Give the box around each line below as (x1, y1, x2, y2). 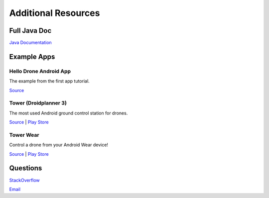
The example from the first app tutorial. (9, 78, 90, 84)
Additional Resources (9, 7, 100, 18)
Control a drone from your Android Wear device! (9, 142, 108, 148)
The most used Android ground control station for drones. (9, 110, 128, 116)
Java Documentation (9, 40, 52, 46)
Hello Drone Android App (9, 68, 71, 75)
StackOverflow (9, 177, 40, 183)
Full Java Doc (9, 26, 52, 35)
